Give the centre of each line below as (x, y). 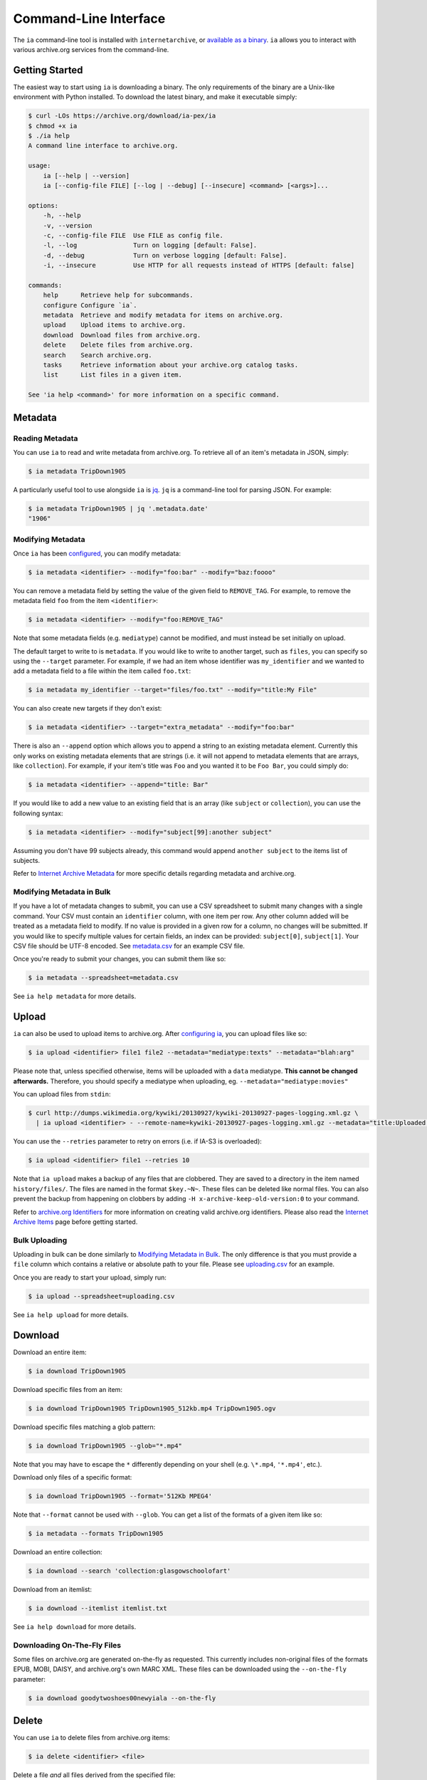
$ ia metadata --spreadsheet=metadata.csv (103, 978)
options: (43, 205)
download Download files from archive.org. (122, 335)
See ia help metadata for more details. (75, 996)
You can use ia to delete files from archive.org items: (91, 1738)
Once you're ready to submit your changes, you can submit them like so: (120, 959)
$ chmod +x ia (53, 126)
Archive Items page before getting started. (75, 1222)
